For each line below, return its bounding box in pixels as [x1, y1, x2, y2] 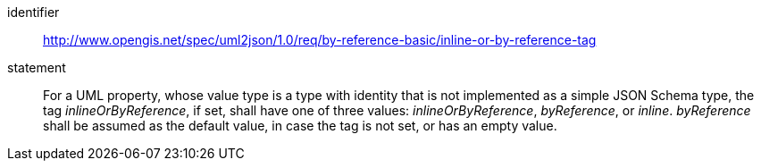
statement [7, 60, 66, 75]
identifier [7, 4, 60, 20]
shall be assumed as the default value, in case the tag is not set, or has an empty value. [43, 118, 557, 133]
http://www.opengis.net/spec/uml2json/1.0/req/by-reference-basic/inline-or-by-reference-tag [43, 32, 597, 47]
